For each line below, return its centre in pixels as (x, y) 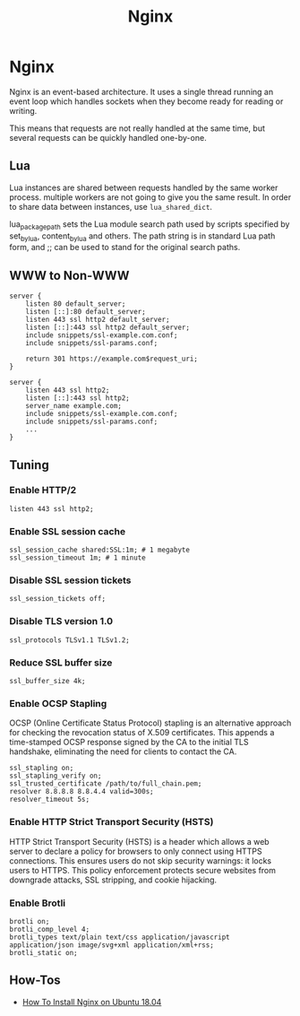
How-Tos (35, 981)
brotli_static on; (43, 952)
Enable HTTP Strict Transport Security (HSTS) (111, 822)
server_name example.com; (74, 406)
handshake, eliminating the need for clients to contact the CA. (123, 751)
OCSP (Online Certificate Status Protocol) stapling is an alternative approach (150, 723)
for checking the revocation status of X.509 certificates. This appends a (142, 733)
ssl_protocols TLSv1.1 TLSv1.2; (69, 640)
